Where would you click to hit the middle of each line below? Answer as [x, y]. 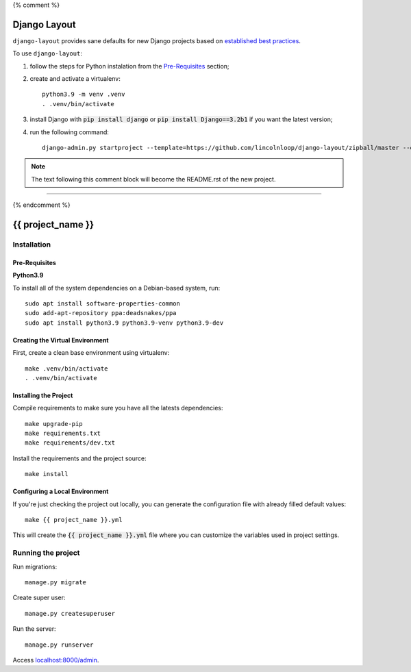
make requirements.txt [63, 434]
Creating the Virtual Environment [61, 340]
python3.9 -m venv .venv [84, 95]
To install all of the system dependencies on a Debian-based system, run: [116, 288]
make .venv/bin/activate [66, 369]
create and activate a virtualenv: [75, 79]
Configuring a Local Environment [61, 491]
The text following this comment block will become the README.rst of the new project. [153, 179]
